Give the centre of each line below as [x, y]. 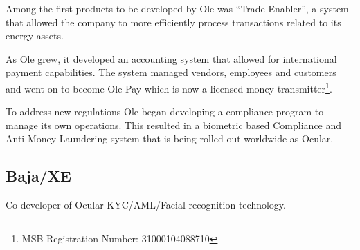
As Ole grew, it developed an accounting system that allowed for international [171, 58]
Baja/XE [38, 176]
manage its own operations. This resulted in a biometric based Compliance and [174, 125]
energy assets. [35, 36]
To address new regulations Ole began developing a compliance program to [165, 112]
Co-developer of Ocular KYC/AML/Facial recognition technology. [146, 205]
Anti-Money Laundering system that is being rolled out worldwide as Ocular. [170, 138]
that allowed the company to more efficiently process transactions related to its [173, 22]
